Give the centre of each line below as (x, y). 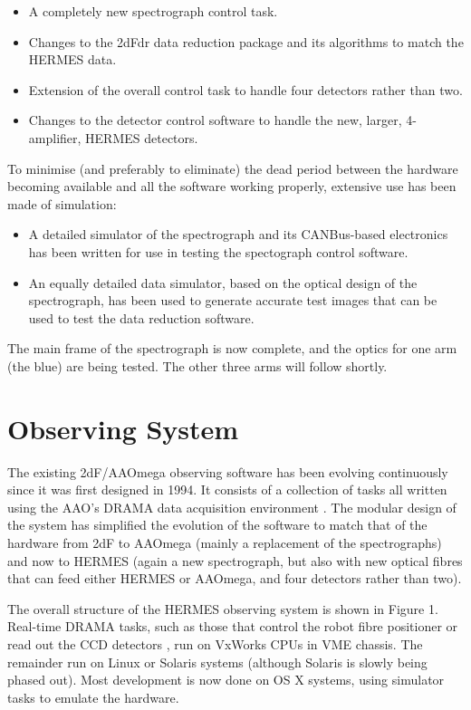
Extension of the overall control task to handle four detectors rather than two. (245, 89)
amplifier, (55, 137)
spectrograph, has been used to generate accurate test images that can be (233, 300)
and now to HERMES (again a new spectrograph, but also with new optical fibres (235, 560)
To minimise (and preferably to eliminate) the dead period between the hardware (233, 168)
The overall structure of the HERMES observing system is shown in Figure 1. (223, 608)
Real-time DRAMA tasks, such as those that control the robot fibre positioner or (233, 626)
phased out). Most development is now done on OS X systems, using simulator (226, 680)
